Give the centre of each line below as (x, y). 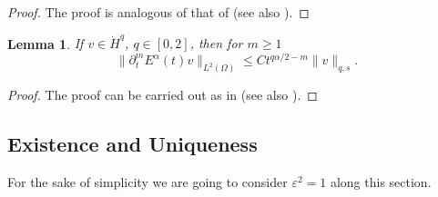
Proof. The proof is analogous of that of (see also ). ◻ (158, 12)
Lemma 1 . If (46, 43)
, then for (216, 43)
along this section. (381, 182)
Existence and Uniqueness (132, 144)
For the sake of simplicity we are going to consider (148, 182)
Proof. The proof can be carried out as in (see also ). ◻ (163, 95)
